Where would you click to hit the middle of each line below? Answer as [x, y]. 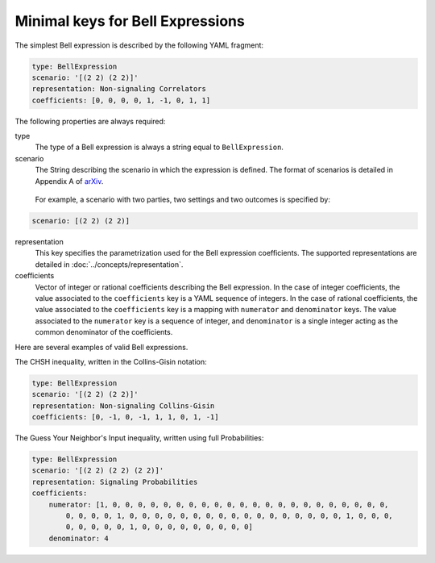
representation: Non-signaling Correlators [119, 89]
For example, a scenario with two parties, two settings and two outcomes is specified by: [182, 200]
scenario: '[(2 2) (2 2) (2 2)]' [98, 471]
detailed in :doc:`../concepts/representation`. [109, 264]
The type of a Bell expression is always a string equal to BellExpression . [159, 147]
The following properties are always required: [90, 121]
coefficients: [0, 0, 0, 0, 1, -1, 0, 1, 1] [121, 100]
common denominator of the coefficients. [104, 332]
